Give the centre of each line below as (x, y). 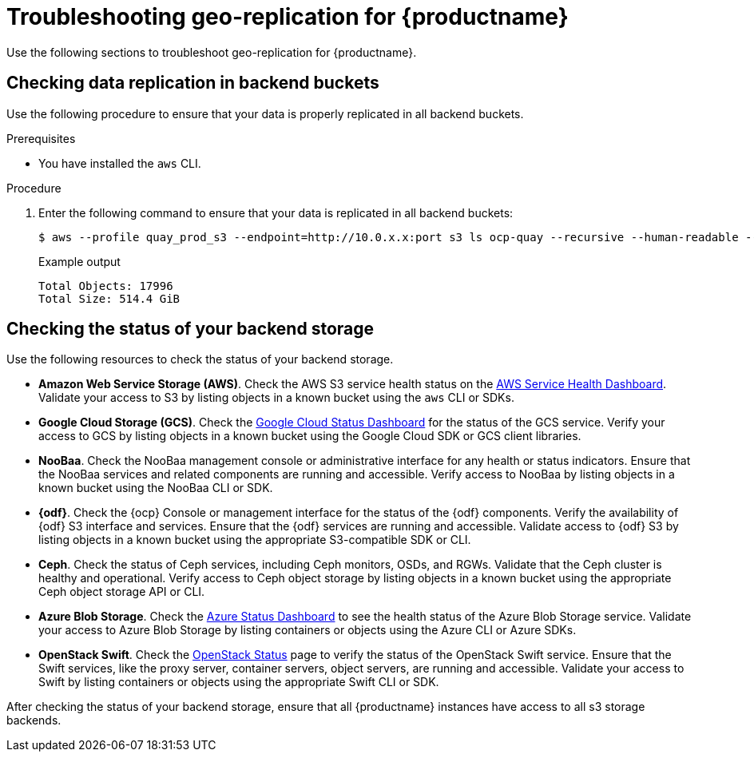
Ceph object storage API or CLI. (122, 592)
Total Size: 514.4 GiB (109, 298)
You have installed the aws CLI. (120, 163)
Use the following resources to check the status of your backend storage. (200, 359)
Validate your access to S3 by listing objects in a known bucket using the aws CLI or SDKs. (276, 398)
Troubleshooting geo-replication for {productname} (288, 17)
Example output (79, 261)
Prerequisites (41, 138)
